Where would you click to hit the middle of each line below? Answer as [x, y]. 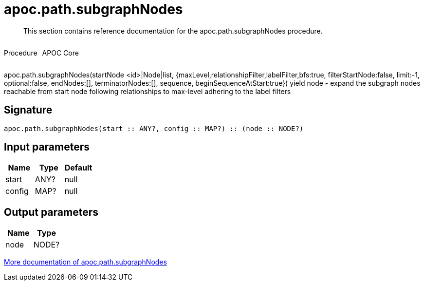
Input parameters [47, 147]
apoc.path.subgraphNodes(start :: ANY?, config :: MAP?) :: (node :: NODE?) [154, 128]
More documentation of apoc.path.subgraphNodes [85, 262]
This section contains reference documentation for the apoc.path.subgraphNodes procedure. [173, 31]
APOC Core [60, 53]
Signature [28, 110]
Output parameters [51, 212]
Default [78, 168]
